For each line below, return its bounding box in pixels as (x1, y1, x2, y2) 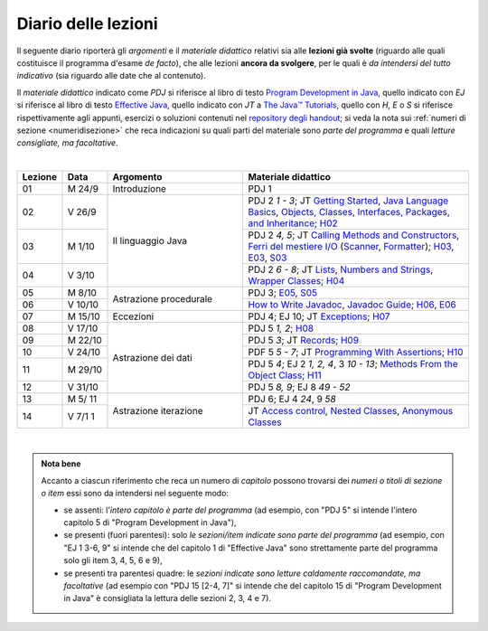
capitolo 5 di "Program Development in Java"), (63, 517, 237, 528)
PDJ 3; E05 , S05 (248, 287, 318, 299)
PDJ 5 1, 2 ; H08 (248, 322, 314, 334)
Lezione (22, 171, 58, 184)
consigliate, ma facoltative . (16, 137, 118, 148)
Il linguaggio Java (112, 235, 188, 248)
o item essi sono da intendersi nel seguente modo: (41, 488, 230, 499)
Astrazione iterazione (112, 404, 203, 417)
